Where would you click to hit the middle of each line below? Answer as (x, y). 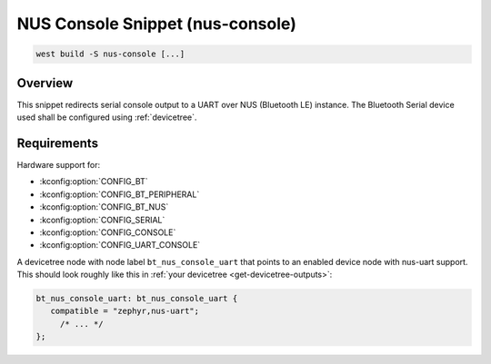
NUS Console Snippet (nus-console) (157, 24)
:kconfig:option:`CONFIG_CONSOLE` (108, 232)
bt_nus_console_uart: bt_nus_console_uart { (137, 299)
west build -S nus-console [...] (110, 54)
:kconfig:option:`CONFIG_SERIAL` (102, 220)
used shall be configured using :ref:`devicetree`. (107, 117)
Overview (45, 83)
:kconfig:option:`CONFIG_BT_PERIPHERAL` (120, 194)
